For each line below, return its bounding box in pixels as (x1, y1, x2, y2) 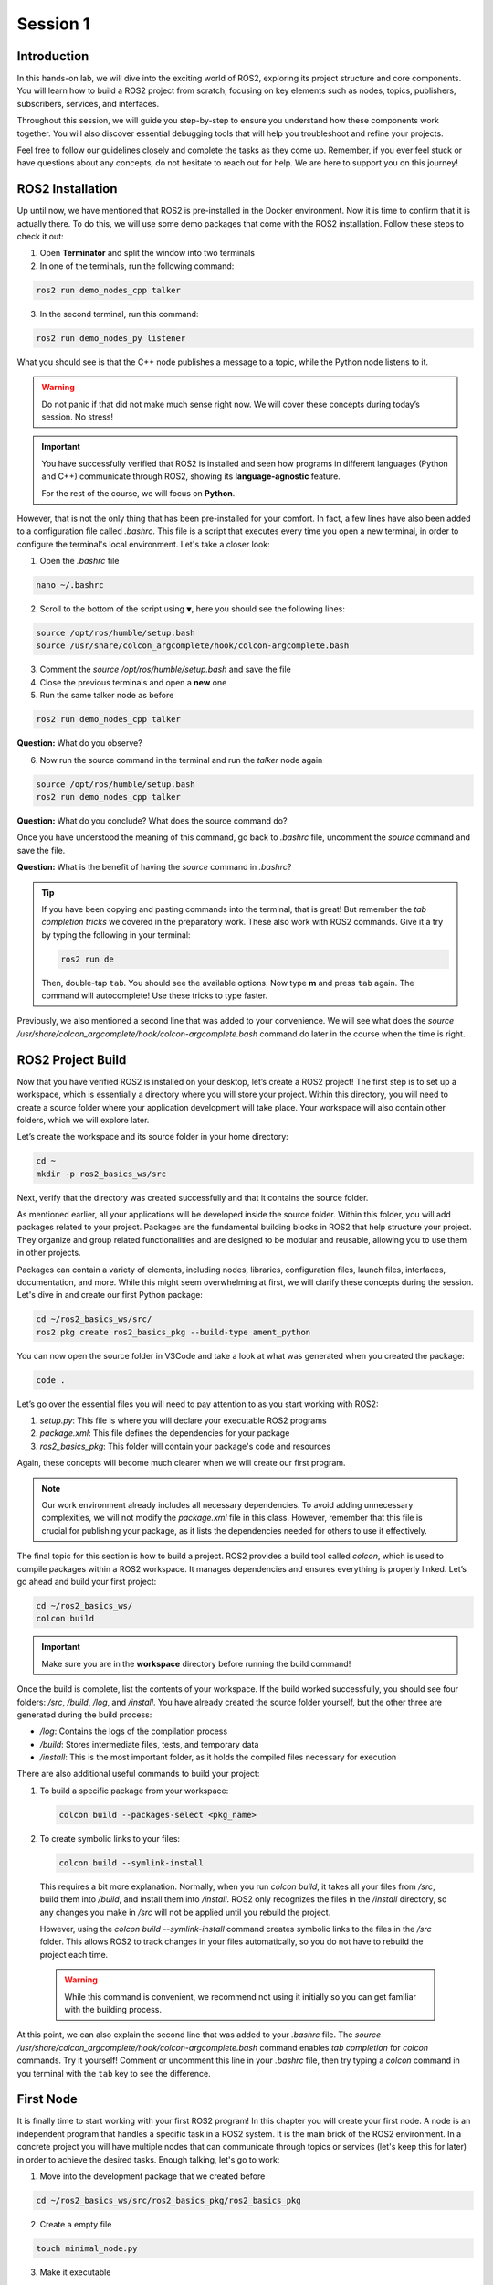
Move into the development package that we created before (39, 2171, 266, 2182)
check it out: (16, 231, 64, 242)
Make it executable (39, 2267, 111, 2278)
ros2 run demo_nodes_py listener (36, 333, 186, 343)
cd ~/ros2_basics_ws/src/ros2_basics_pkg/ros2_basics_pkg (36, 2195, 301, 2205)
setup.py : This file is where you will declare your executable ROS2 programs (39, 1415, 328, 1426)
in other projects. (16, 1248, 81, 1259)
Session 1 (16, 14, 90, 34)
